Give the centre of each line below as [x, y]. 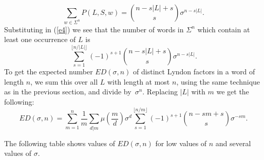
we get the [233, 92]
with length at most [138, 81]
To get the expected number [49, 72]
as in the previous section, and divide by [68, 92]
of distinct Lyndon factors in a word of [194, 72]
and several [233, 143]
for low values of [181, 143]
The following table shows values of [60, 143]
